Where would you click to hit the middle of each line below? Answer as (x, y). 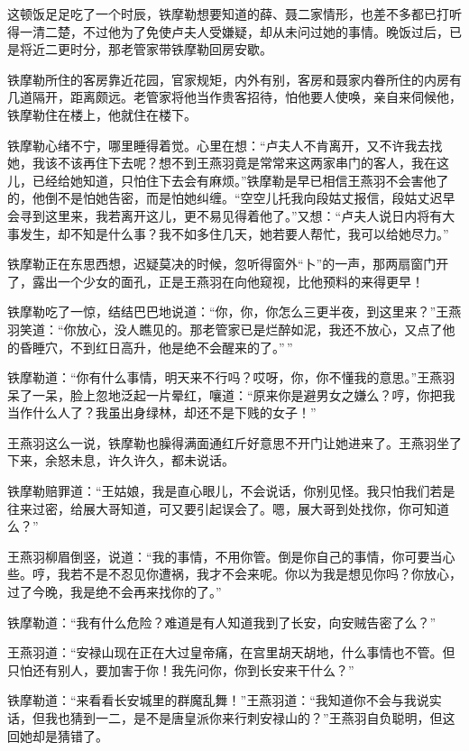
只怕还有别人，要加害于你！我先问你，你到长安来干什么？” (181, 669)
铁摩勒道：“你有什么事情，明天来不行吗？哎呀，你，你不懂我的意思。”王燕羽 (231, 377)
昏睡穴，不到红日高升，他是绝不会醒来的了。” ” (156, 347)
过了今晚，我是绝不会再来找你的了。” (115, 592)
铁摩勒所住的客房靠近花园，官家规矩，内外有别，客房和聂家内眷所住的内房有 (234, 79)
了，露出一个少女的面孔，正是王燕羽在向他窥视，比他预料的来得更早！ (216, 281)
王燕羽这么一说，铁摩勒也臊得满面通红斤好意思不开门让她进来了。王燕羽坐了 (234, 442)
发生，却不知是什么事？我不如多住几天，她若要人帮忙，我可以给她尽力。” (234, 233)
